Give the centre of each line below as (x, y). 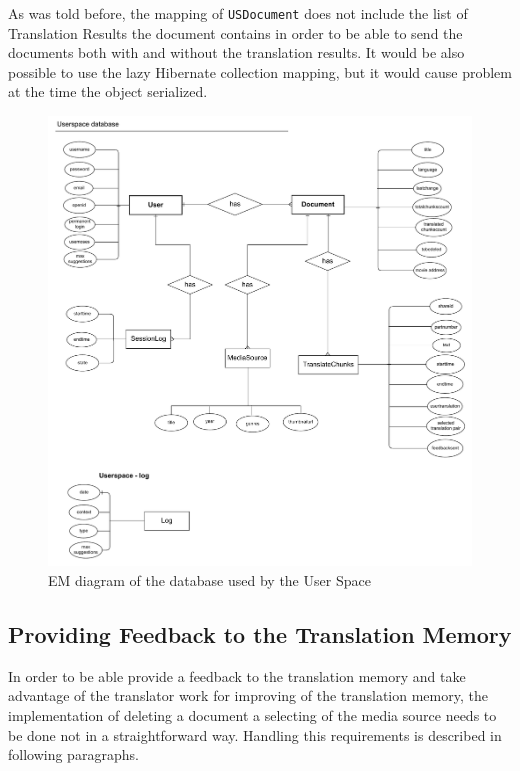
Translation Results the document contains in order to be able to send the (235, 32)
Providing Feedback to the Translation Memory (260, 634)
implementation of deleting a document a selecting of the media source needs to (252, 715)
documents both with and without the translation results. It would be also (236, 52)
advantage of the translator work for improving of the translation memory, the (248, 695)
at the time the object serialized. (108, 91)
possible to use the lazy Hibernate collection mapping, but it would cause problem (260, 71)
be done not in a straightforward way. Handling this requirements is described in (255, 734)
